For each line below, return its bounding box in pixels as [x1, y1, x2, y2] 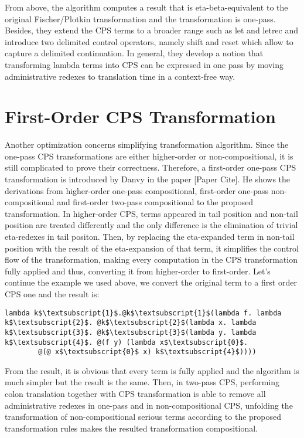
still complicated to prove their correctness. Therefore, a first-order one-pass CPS [5, 161, 296, 174]
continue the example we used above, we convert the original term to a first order [5, 276, 297, 288]
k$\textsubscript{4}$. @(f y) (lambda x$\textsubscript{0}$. [5, 338, 248, 347]
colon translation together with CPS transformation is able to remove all [5, 388, 266, 400]
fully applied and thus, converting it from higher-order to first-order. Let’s [5, 264, 271, 277]
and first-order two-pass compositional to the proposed [57, 196, 254, 208]
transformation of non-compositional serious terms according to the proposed [5, 410, 282, 423]
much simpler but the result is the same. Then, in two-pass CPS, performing [5, 376, 280, 388]
